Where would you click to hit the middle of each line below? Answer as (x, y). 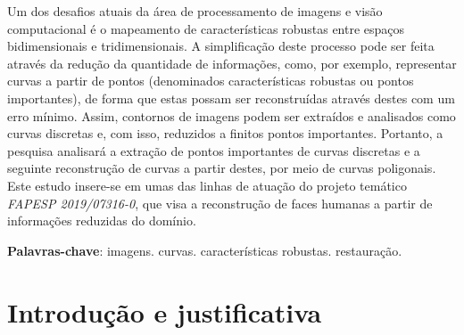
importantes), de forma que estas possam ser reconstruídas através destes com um (231, 98)
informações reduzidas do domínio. (102, 221)
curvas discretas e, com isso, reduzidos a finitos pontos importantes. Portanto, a (225, 133)
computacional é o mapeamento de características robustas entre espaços (206, 28)
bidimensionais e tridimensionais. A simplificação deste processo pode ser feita (221, 46)
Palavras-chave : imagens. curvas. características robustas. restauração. (205, 250)
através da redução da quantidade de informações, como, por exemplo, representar (232, 63)
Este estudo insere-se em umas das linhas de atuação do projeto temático (207, 185)
